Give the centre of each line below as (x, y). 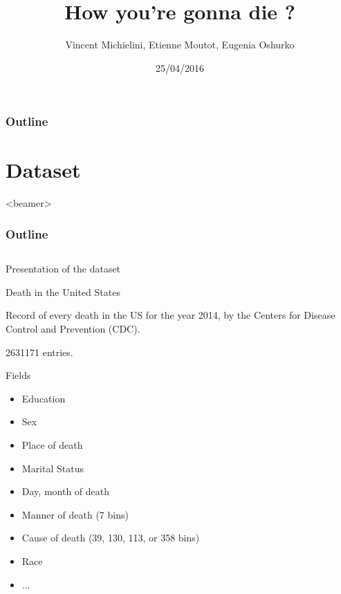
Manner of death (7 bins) (75, 514)
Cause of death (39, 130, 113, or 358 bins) (111, 538)
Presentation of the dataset (63, 269)
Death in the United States (63, 291)
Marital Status (53, 468)
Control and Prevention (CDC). (73, 328)
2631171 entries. (39, 352)
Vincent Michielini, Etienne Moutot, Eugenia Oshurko (180, 45)
